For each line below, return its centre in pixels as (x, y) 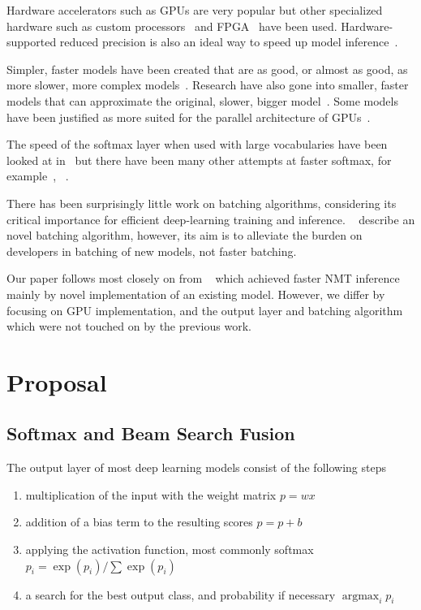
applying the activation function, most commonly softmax (170, 549)
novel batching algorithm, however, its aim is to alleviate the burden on (185, 235)
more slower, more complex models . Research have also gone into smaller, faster (208, 85)
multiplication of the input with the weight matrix (151, 494)
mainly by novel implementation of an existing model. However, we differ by (196, 294)
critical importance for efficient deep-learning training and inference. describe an (211, 219)
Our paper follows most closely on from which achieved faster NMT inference (203, 278)
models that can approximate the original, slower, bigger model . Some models (202, 100)
